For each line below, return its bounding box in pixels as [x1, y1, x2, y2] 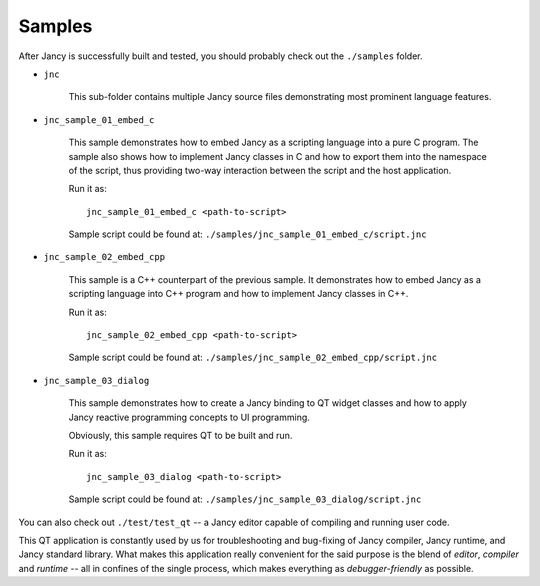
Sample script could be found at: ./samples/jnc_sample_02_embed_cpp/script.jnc [68, 351, 438, 364]
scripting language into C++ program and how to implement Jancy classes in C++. [68, 288, 409, 300]
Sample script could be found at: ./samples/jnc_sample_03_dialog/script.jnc [68, 493, 422, 505]
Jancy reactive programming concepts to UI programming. [68, 411, 310, 423]
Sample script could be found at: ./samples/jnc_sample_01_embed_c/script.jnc [68, 228, 427, 240]
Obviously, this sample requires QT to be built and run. [68, 429, 293, 441]
